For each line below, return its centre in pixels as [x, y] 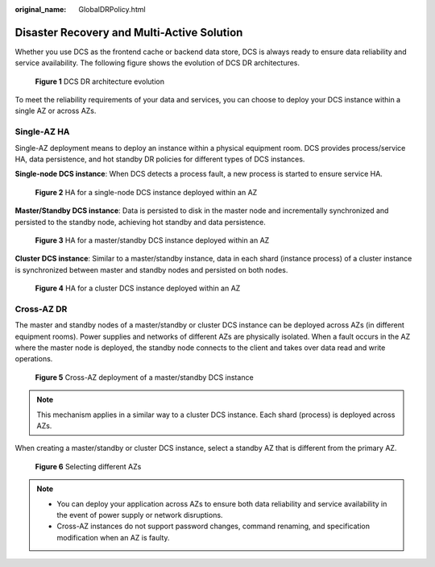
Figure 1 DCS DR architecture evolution [100, 81]
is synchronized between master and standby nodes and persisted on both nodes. [151, 269]
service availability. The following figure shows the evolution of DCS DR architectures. [157, 63]
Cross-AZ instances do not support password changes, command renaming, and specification [213, 526]
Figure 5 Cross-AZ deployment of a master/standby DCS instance [144, 377]
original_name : [41, 9]
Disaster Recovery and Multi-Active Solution [129, 32]
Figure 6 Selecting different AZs [88, 466]
